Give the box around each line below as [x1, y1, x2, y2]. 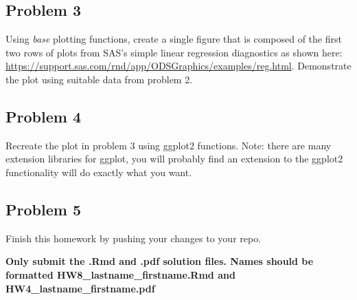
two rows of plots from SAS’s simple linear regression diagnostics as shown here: [5, 45, 343, 59]
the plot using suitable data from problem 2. [5, 72, 193, 86]
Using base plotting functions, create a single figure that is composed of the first [5, 32, 342, 46]
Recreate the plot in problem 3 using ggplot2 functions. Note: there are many [5, 138, 332, 152]
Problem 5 [5, 198, 81, 219]
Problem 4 [5, 105, 81, 127]
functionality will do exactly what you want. [5, 164, 192, 179]
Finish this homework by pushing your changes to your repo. [5, 231, 262, 245]
